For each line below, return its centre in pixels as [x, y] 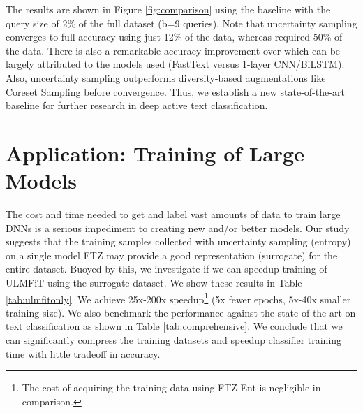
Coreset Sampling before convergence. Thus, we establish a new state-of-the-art [175, 91]
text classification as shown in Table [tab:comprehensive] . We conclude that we [174, 326]
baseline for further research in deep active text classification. [137, 105]
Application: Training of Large [155, 153]
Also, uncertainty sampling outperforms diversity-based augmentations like [166, 77]
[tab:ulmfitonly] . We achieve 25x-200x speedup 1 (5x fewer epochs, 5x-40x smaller [178, 298]
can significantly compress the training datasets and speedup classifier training [174, 340]
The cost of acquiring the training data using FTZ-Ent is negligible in [171, 387]
